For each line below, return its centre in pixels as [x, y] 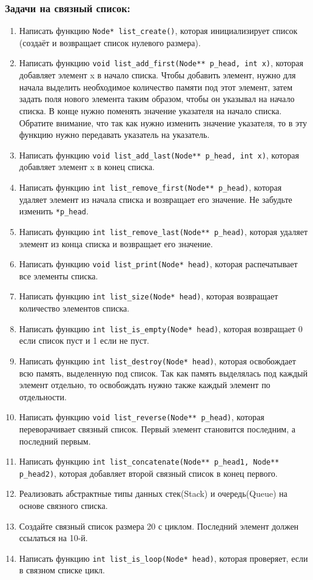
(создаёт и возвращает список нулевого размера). [110, 42]
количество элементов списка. [74, 308]
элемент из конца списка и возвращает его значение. [116, 243]
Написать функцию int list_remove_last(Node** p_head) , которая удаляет [163, 231]
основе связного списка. [63, 506]
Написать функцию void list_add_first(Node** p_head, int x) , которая [161, 63]
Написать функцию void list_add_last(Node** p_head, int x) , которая [159, 155]
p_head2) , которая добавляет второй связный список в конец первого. [148, 473]
